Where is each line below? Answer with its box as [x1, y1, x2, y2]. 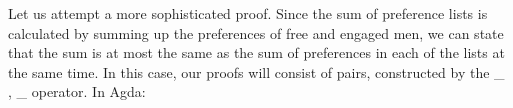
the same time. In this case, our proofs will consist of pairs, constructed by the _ [8, 61, 505, 82]
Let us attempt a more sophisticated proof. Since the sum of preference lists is [8, 2, 488, 23]
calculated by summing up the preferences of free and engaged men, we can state [8, 22, 504, 43]
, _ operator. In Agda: [8, 81, 146, 102]
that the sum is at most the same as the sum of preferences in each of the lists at [8, 42, 505, 63]
